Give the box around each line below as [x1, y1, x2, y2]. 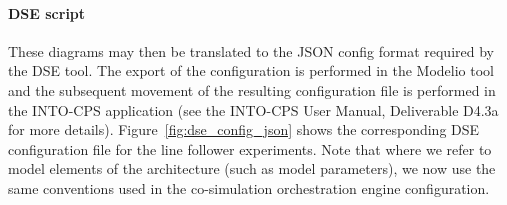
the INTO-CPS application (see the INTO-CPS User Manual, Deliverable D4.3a [8, 99, 499, 120]
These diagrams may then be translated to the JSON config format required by [8, 40, 494, 61]
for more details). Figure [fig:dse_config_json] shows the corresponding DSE [8, 119, 480, 140]
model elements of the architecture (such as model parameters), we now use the [8, 158, 496, 179]
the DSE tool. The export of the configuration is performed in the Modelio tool [8, 60, 495, 81]
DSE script [8, 2, 86, 23]
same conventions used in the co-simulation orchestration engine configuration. [8, 177, 490, 198]
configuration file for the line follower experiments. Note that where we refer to [8, 138, 492, 159]
